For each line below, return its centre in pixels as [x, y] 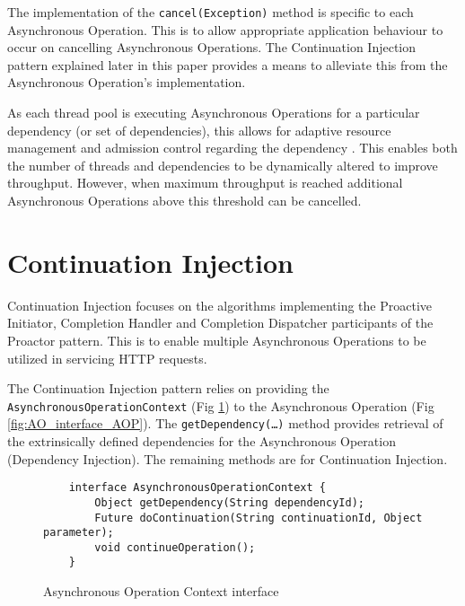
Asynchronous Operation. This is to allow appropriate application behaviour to [225, 29]
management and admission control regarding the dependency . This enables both [232, 148]
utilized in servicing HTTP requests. [107, 358]
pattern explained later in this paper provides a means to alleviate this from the [228, 64]
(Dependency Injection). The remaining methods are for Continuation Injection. [228, 458]
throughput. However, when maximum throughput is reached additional [205, 183]
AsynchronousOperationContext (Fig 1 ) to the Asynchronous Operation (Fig [221, 405]
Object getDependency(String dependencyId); [229, 502]
